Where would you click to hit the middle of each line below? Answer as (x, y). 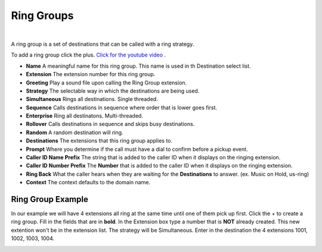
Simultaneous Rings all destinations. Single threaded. (92, 99)
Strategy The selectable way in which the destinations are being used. (113, 91)
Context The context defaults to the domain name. (88, 182)
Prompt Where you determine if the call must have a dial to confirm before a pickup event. (137, 149)
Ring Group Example (50, 199)
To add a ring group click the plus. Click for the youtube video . (89, 55)
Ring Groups (42, 15)
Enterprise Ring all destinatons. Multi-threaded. (84, 116)
